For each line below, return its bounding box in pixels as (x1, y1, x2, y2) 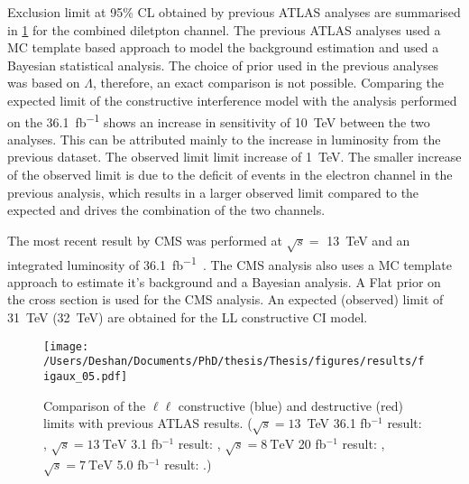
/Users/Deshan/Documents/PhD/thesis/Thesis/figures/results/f (43, 355, 425, 368)
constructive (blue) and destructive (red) (178, 396, 403, 414)
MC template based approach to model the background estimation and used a (7, 38, 439, 57)
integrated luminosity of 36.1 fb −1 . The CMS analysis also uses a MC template (7, 252, 452, 274)
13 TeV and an (326, 230, 410, 249)
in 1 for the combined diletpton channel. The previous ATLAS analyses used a (7, 20, 441, 39)
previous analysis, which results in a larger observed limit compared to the (7, 182, 419, 201)
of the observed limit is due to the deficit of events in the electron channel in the (7, 165, 453, 183)
